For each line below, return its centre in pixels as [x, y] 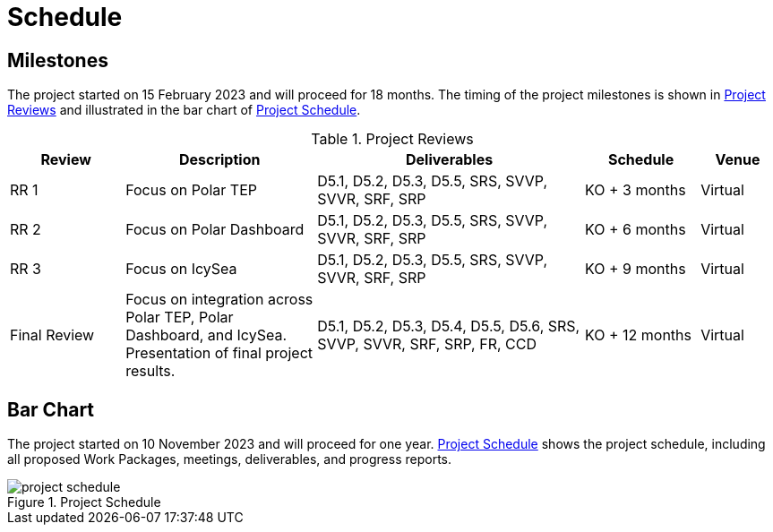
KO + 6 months [635, 230]
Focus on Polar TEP [191, 190]
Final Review [52, 335]
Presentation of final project [219, 353]
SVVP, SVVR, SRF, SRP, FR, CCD [427, 344]
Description [219, 160]
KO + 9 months [635, 269]
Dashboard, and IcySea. [206, 335]
